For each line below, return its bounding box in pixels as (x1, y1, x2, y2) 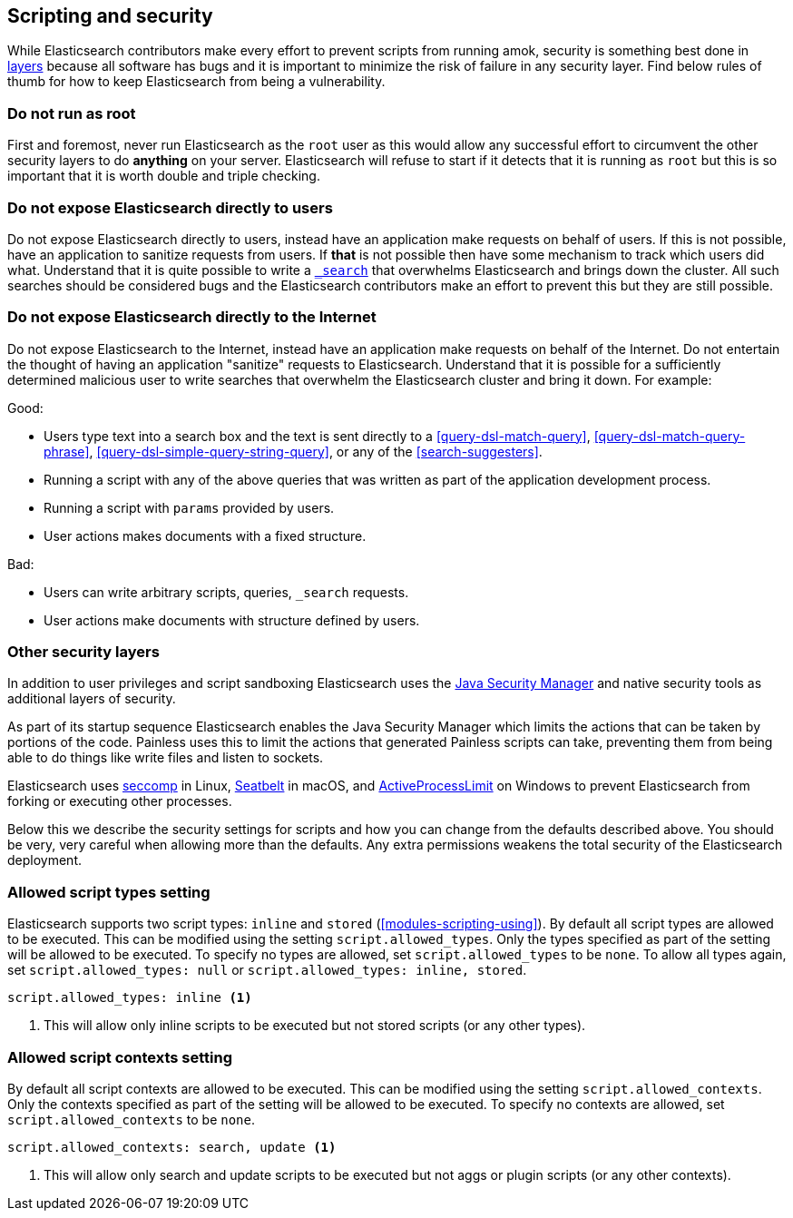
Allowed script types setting (7, 882, 210, 901)
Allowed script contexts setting (7, 1047, 233, 1066)
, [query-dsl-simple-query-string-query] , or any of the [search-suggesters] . (89, 443, 543, 459)
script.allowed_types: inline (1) (7, 990, 252, 1006)
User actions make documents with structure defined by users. (44, 612, 420, 628)
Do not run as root (7, 103, 136, 123)
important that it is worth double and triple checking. (7, 168, 320, 184)
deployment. (7, 852, 82, 869)
